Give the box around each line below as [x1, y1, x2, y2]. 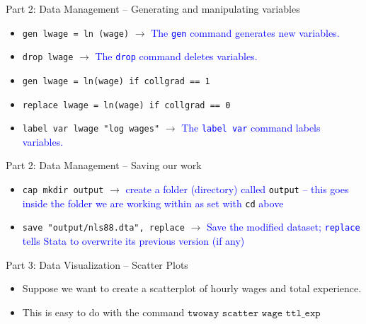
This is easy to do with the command [22, 304, 185, 319]
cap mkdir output [22, 185, 104, 196]
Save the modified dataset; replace [206, 219, 360, 234]
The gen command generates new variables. [151, 25, 340, 40]
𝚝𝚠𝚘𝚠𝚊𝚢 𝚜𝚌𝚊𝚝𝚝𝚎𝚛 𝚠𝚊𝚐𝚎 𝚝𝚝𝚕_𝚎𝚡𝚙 [187, 308, 321, 318]
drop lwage [22, 52, 74, 63]
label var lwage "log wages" [22, 124, 160, 134]
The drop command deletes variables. [95, 49, 258, 64]
